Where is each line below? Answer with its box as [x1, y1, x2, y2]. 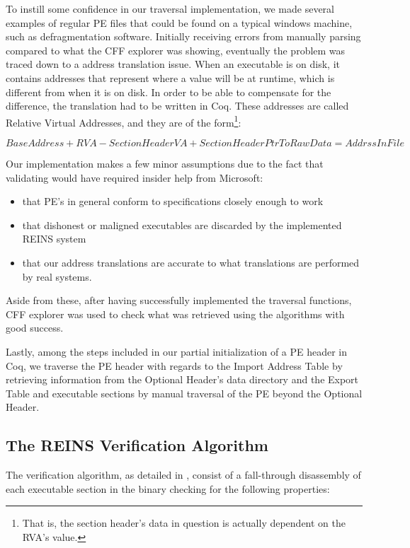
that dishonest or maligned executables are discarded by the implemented [22, 217, 342, 232]
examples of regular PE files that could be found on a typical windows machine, [6, 15, 353, 30]
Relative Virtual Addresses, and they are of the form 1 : [6, 112, 241, 129]
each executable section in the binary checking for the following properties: [6, 481, 330, 496]
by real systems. [22, 269, 92, 284]
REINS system [22, 231, 86, 246]
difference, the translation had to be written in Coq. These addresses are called [6, 98, 349, 113]
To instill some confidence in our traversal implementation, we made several [6, 1, 334, 16]
